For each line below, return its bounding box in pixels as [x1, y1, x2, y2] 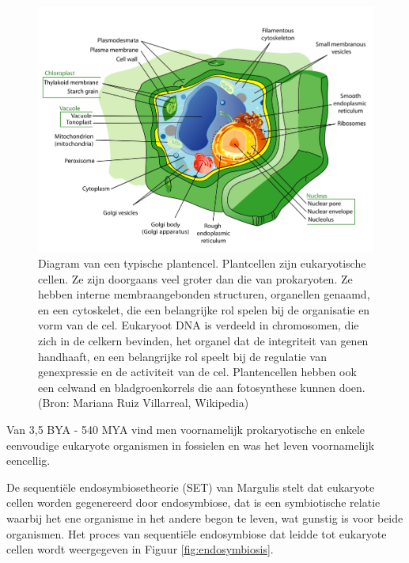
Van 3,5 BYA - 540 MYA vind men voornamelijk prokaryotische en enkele [6, 420, 365, 437]
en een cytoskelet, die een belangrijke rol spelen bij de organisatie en [38, 301, 370, 318]
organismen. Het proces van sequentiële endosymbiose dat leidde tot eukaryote [6, 525, 387, 542]
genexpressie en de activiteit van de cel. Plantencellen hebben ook [38, 363, 357, 380]
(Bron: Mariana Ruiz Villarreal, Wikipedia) [38, 394, 249, 411]
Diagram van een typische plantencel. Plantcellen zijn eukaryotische [38, 255, 366, 272]
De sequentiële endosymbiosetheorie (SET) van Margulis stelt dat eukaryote [6, 478, 375, 495]
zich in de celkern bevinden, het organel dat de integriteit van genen [38, 332, 369, 348]
